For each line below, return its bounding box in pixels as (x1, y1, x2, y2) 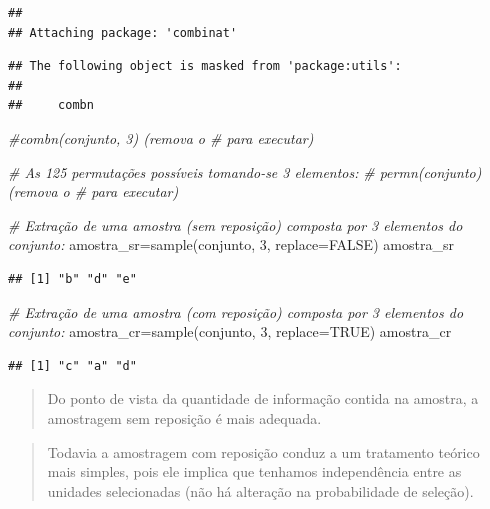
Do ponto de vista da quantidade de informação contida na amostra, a (47, 388, 479, 409)
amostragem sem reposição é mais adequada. (47, 407, 322, 428)
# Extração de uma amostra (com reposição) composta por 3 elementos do (8, 301, 464, 322)
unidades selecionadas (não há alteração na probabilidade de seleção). (47, 480, 474, 501)
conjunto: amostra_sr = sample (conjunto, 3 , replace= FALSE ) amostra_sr (8, 234, 454, 255)
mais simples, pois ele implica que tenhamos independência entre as (47, 461, 462, 482)
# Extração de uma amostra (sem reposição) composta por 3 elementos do (8, 214, 463, 235)
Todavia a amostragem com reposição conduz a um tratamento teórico (47, 441, 480, 462)
